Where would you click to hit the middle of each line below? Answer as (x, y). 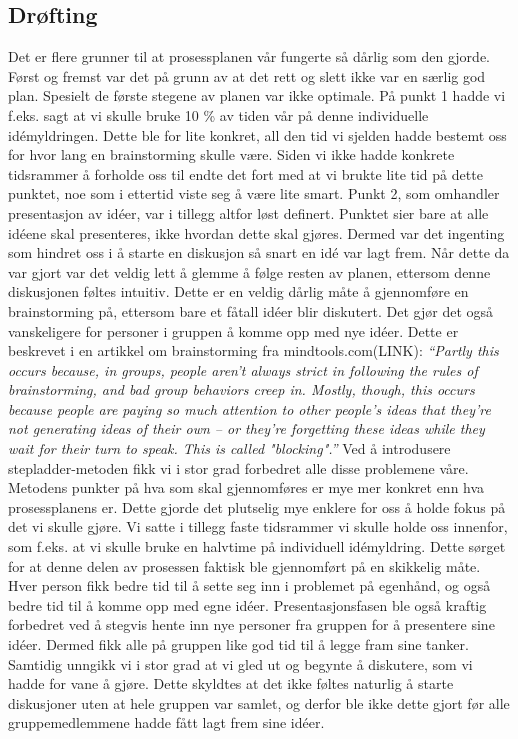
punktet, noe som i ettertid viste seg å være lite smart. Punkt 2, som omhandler (254, 193)
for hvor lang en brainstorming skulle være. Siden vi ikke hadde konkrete (231, 154)
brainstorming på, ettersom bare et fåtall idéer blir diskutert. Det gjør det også (251, 310)
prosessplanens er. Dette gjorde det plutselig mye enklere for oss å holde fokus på (257, 506)
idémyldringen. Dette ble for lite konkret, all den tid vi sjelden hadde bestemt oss (257, 134)
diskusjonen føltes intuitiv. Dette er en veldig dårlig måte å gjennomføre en (238, 291)
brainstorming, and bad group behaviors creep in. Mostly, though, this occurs (241, 389)
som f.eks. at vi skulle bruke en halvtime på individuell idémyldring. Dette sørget (257, 546)
